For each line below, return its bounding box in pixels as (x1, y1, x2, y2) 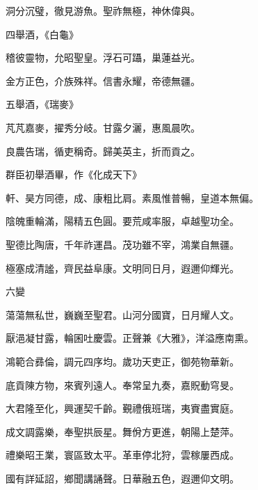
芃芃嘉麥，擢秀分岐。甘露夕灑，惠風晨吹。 (6, 120, 200, 134)
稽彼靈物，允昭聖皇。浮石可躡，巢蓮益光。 (6, 50, 200, 65)
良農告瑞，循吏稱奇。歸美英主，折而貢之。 (6, 143, 200, 158)
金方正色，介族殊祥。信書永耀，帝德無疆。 (6, 73, 200, 88)
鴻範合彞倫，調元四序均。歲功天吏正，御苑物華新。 (6, 354, 239, 368)
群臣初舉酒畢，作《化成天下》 (6, 167, 142, 182)
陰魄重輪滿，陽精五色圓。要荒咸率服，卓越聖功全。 (6, 214, 239, 228)
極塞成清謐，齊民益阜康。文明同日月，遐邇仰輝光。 (6, 260, 239, 275)
